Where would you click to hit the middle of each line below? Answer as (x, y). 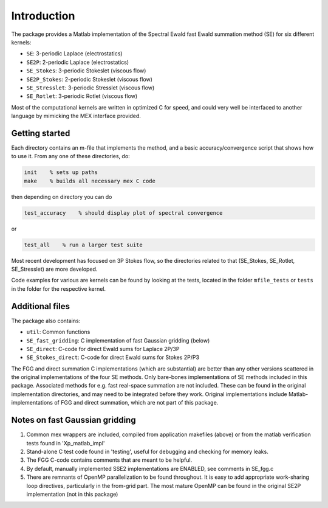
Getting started (41, 133)
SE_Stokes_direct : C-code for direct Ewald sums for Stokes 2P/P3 (113, 357)
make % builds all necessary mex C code (90, 181)
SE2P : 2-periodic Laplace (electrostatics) (78, 62)
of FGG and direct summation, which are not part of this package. (136, 403)
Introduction (43, 16)
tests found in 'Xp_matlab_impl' (66, 443)
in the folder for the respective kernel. (59, 288)
